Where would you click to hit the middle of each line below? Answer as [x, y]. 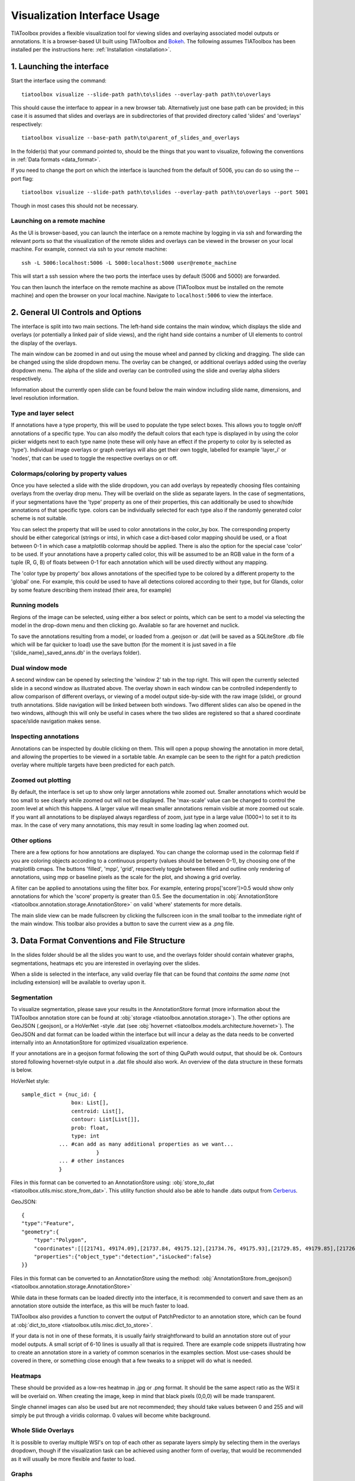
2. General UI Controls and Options [76, 312]
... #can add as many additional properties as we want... [146, 1144]
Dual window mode [39, 668]
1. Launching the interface [60, 67]
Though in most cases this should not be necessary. [75, 206]
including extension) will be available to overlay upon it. [78, 982]
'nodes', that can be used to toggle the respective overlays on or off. [94, 458]
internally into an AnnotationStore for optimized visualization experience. [100, 1043]
